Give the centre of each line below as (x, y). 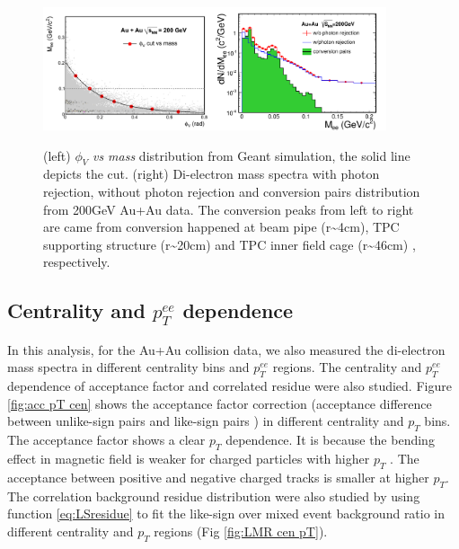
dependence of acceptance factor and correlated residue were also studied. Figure (229, 386)
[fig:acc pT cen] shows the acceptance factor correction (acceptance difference (220, 403)
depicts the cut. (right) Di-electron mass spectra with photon (212, 174)
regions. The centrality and (347, 367)
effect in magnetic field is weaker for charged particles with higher (189, 459)
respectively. (77, 262)
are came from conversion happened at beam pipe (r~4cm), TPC (221, 227)
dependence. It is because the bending (330, 440)
